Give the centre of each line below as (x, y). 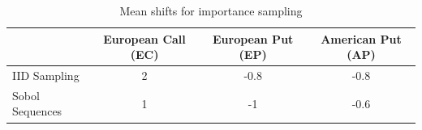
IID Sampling (46, 75)
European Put (253, 38)
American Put (361, 38)
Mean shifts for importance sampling (211, 10)
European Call (144, 38)
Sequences (37, 111)
